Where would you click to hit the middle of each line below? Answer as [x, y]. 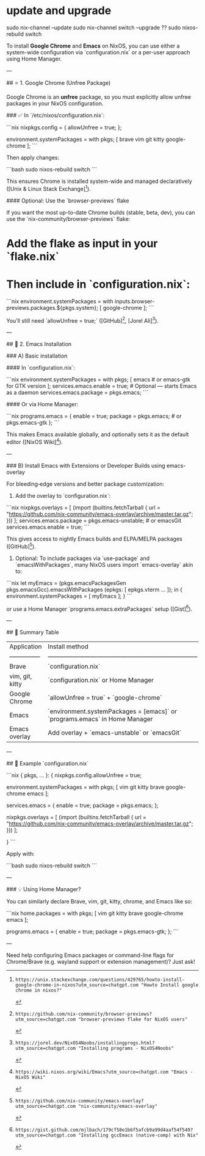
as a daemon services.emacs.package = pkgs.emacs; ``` [77, 393]
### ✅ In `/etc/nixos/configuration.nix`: [56, 115]
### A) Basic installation [37, 356]
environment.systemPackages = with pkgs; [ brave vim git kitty [85, 139]
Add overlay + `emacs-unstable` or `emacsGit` [115, 733]
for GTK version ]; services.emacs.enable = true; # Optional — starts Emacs [102, 386]
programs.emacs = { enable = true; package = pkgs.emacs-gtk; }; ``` [92, 932]
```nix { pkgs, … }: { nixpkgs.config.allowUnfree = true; [74, 775]
